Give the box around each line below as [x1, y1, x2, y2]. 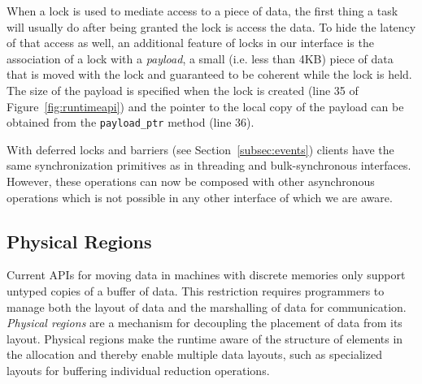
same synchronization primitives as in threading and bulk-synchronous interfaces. [7, 157, 411, 174]
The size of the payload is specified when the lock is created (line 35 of [7, 81, 359, 98]
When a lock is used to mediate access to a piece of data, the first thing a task [7, 2, 398, 19]
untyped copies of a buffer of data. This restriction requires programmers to [7, 282, 385, 299]
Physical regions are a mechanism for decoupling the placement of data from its [7, 314, 402, 331]
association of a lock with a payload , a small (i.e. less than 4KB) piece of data [7, 50, 394, 67]
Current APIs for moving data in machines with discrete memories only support [7, 266, 406, 283]
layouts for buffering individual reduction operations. [7, 361, 270, 378]
